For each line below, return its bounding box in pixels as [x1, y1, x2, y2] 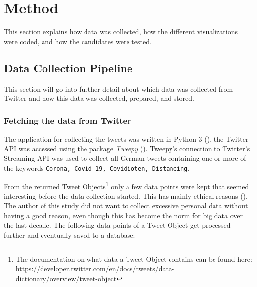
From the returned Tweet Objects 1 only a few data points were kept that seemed [4, 180, 249, 191]
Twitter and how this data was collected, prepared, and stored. [4, 93, 194, 103]
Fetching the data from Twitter [4, 114, 131, 126]
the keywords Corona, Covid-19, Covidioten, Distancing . [4, 162, 190, 173]
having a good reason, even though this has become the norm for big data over [4, 210, 243, 220]
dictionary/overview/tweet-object [15, 273, 117, 283]
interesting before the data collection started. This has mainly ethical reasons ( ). [4, 191, 248, 201]
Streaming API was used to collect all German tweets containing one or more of [4, 153, 246, 163]
